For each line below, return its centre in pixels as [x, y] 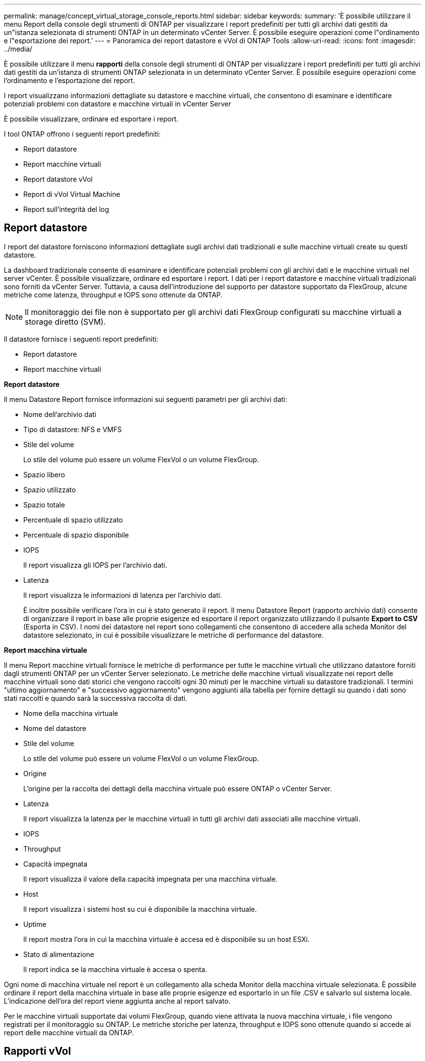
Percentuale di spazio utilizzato [73, 520]
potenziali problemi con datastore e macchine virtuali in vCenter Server [118, 104]
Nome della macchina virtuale [71, 713]
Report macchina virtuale [46, 650]
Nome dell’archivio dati [60, 414]
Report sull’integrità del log [66, 209]
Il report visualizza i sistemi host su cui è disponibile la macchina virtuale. [140, 909]
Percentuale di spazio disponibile [76, 535]
